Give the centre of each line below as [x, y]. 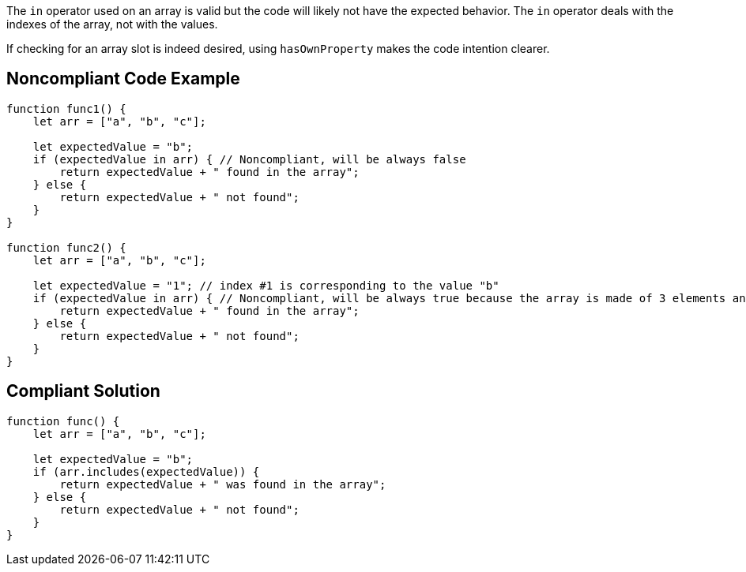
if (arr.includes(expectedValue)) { [146, 471]
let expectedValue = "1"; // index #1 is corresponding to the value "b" [266, 285]
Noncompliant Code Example [123, 79]
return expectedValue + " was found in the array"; [223, 484]
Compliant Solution [83, 391]
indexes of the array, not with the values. [112, 24]
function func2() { [66, 247]
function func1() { [66, 108]
